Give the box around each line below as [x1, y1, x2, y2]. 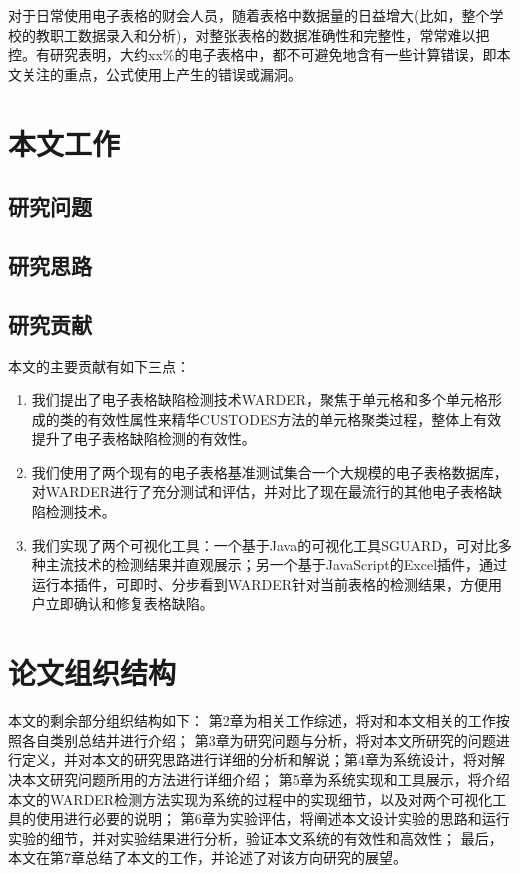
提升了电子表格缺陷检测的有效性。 [31, 428, 256, 449]
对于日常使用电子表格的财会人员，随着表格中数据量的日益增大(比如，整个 [8, 5, 490, 25]
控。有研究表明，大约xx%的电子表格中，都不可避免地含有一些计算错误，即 [8, 44, 497, 65]
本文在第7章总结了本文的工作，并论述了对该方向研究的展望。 [8, 847, 407, 868]
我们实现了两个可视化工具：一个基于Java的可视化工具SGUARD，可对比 [31, 534, 498, 555]
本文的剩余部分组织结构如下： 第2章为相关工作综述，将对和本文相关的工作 [8, 710, 496, 731]
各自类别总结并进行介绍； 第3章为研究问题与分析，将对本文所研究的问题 [21, 729, 496, 750]
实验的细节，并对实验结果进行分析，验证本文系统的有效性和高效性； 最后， [8, 827, 503, 848]
